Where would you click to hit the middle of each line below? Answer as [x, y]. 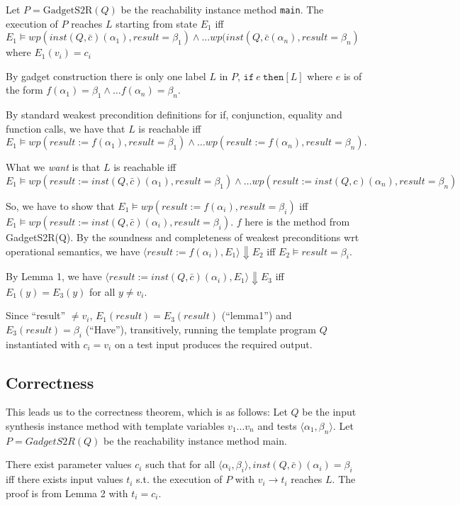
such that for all [180, 464]
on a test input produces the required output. [213, 344]
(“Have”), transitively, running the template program [201, 329]
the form [24, 90]
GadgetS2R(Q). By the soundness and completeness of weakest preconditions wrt [183, 237]
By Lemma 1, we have [54, 276]
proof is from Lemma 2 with [67, 493]
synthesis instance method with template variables [115, 425]
